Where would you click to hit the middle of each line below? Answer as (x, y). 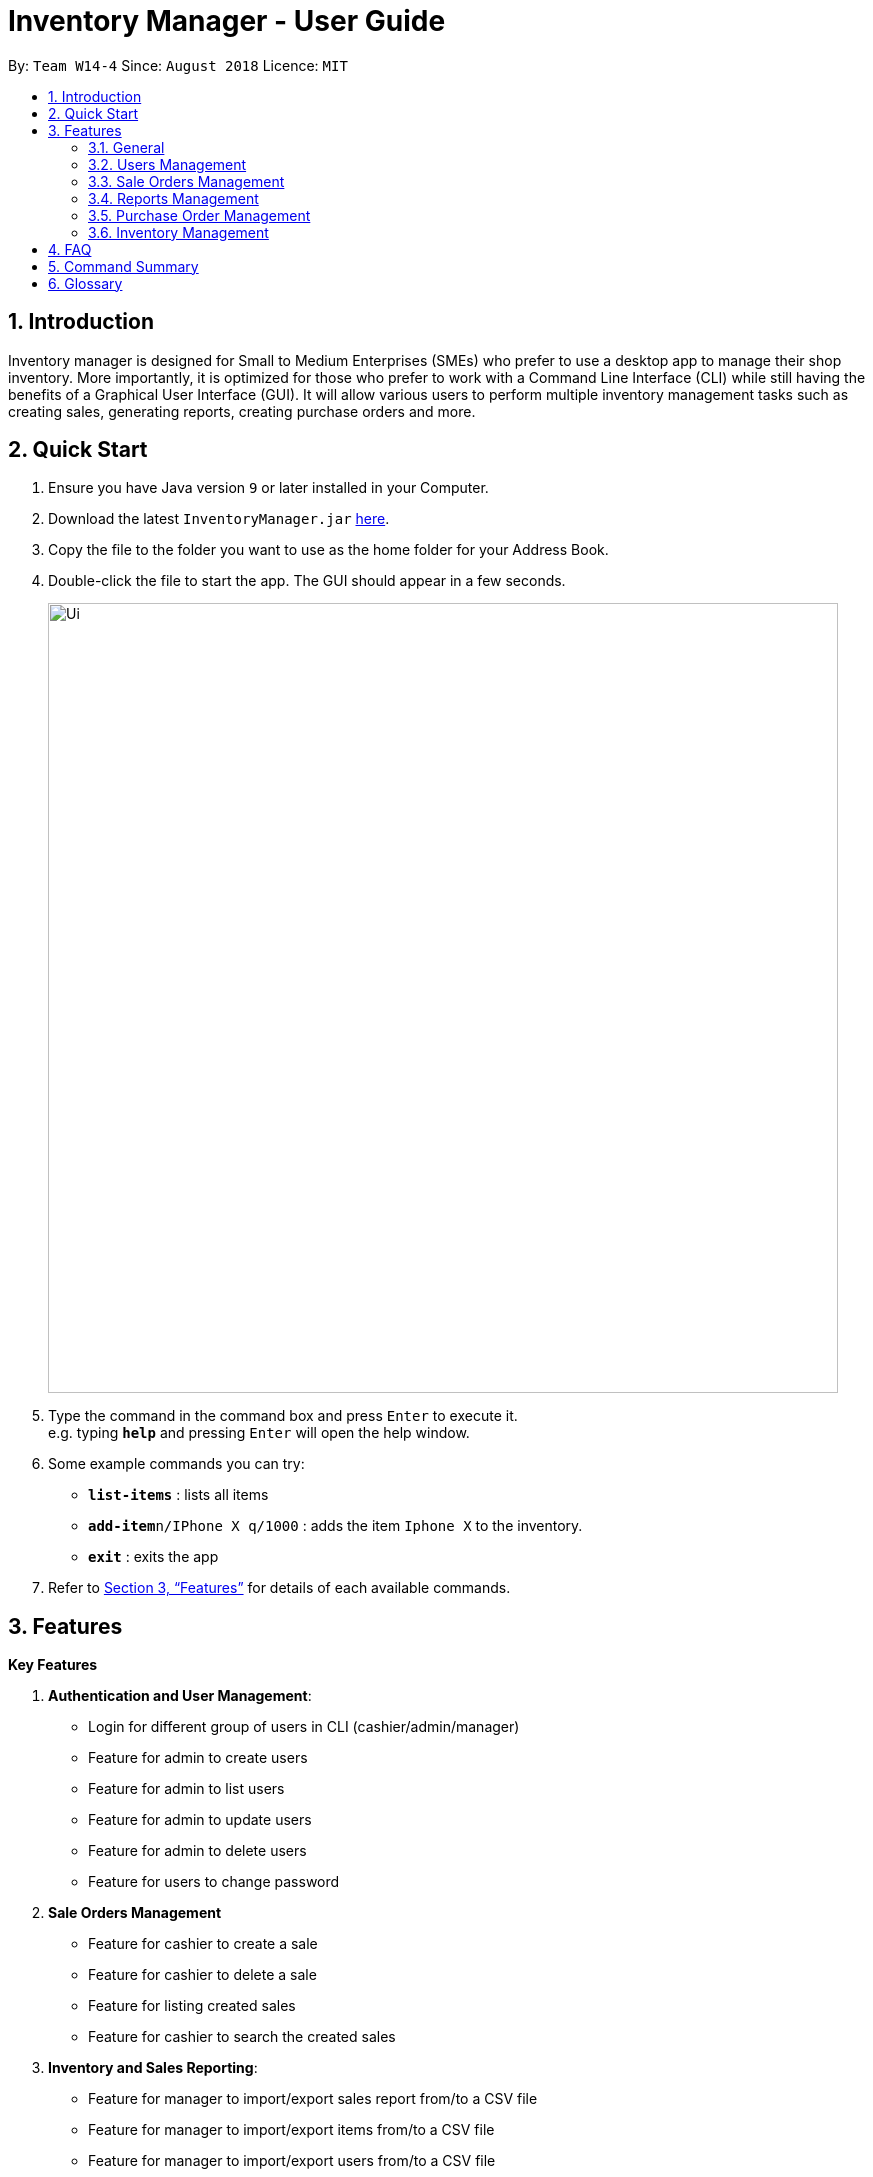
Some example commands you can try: (176, 1464)
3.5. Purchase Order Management (199, 215)
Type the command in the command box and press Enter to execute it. (283, 1416)
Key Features (53, 1665)
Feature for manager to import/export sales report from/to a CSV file (313, 2099)
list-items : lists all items (178, 1495)
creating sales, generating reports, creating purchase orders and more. (242, 411)
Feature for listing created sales (192, 2006)
